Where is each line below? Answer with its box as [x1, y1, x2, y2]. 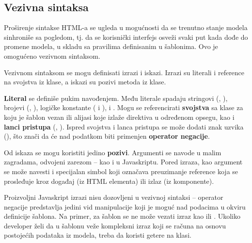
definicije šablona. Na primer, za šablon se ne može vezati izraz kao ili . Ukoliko [4, 211, 240, 221]
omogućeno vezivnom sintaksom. [4, 50, 100, 61]
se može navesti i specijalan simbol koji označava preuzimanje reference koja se [4, 166, 238, 176]
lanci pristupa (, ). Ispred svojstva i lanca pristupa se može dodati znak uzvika [4, 121, 244, 131]
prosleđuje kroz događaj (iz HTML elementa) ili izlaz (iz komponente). [4, 176, 214, 186]
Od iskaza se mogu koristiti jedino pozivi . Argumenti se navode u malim [4, 147, 221, 157]
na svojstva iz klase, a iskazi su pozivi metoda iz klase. [4, 77, 166, 87]
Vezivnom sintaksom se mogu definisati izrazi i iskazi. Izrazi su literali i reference [4, 67, 245, 77]
